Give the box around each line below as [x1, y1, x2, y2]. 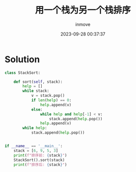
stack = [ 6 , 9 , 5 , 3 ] [13, 148, 58, 153]
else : [31, 107, 43, 112]
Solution [4, 53, 40, 65]
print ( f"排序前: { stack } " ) [13, 153, 68, 158]
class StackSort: [4, 70, 41, 75]
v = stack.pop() [31, 93, 65, 98]
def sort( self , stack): [13, 79, 63, 84]
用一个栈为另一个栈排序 [35, 4, 131, 16]
